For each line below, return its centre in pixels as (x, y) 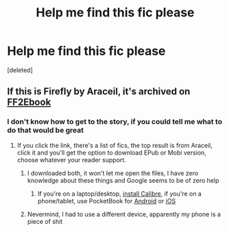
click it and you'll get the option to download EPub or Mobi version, (112, 153)
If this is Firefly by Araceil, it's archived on (99, 91)
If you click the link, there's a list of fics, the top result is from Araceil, (115, 145)
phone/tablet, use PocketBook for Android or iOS (107, 201)
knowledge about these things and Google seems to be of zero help (123, 180)
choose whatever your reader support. (72, 159)
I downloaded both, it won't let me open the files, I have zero (113, 173)
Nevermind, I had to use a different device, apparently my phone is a (124, 214)
